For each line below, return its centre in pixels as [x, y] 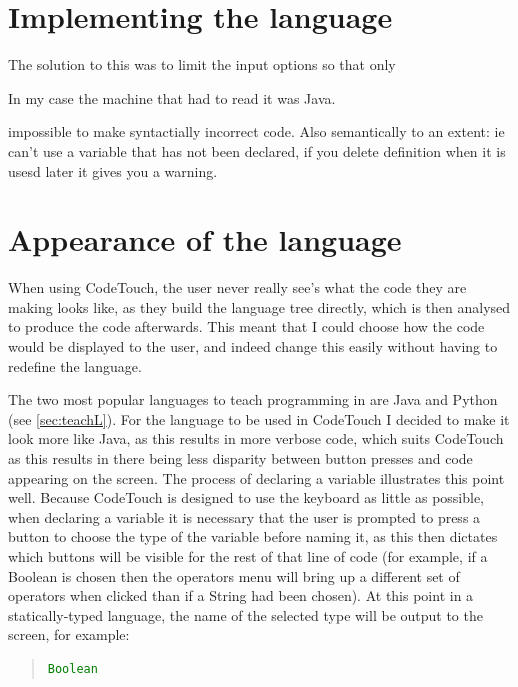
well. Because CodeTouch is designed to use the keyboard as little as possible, [246, 497]
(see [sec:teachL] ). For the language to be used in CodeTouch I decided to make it [259, 418]
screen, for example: [69, 634]
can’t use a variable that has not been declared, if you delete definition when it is [257, 150]
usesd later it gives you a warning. [113, 170]
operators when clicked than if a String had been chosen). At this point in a [241, 595]
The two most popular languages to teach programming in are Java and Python [253, 399]
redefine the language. [75, 365]
